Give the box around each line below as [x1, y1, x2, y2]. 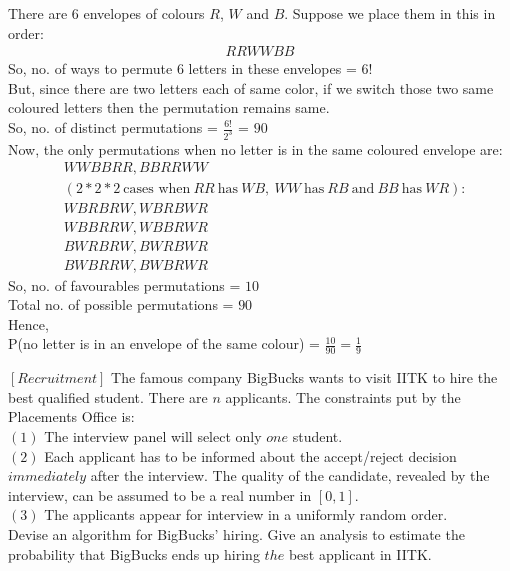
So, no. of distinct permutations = [8, 117, 218, 137]
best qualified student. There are [8, 386, 208, 407]
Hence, [8, 313, 49, 334]
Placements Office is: [8, 406, 135, 427]
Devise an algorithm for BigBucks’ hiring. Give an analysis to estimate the [8, 524, 465, 545]
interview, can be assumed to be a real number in [8, 484, 312, 505]
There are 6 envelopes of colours [8, 3, 205, 23]
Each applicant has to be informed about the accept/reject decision [44, 445, 457, 466]
